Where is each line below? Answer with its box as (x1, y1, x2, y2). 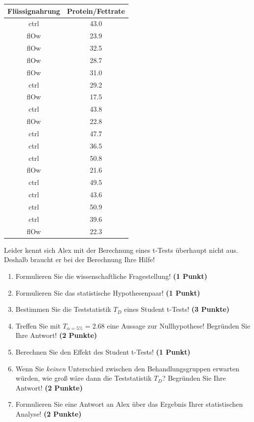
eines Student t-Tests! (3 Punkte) (124, 304, 230, 314)
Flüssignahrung (7, 5, 61, 16)
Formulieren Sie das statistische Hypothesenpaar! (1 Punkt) (15, 287, 200, 298)
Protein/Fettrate (67, 5, 125, 16)
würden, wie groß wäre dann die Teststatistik (15, 373, 152, 383)
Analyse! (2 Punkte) (15, 408, 82, 419)
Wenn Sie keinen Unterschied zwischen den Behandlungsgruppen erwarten (15, 363, 239, 373)
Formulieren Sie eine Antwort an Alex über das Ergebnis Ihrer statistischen (15, 399, 243, 409)
